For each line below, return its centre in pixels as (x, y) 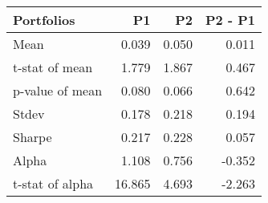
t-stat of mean (53, 67)
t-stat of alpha (53, 183)
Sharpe (32, 137)
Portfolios (44, 20)
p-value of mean (58, 90)
